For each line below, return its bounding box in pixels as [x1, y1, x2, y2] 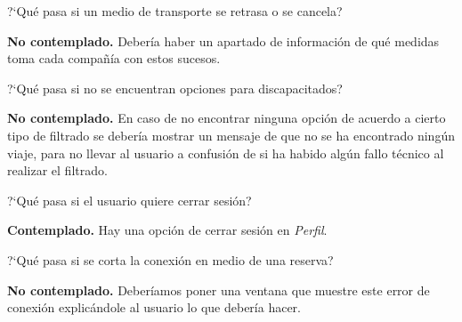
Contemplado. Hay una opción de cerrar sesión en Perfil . [7, 221, 328, 239]
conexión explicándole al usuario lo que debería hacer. [7, 298, 301, 317]
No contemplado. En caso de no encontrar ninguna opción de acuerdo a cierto [7, 109, 446, 127]
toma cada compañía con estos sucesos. [7, 49, 221, 68]
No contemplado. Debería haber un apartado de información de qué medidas [7, 31, 440, 50]
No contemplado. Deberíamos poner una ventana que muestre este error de [7, 280, 430, 299]
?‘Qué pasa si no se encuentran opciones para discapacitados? [7, 78, 343, 97]
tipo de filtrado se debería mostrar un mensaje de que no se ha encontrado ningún [7, 125, 455, 144]
